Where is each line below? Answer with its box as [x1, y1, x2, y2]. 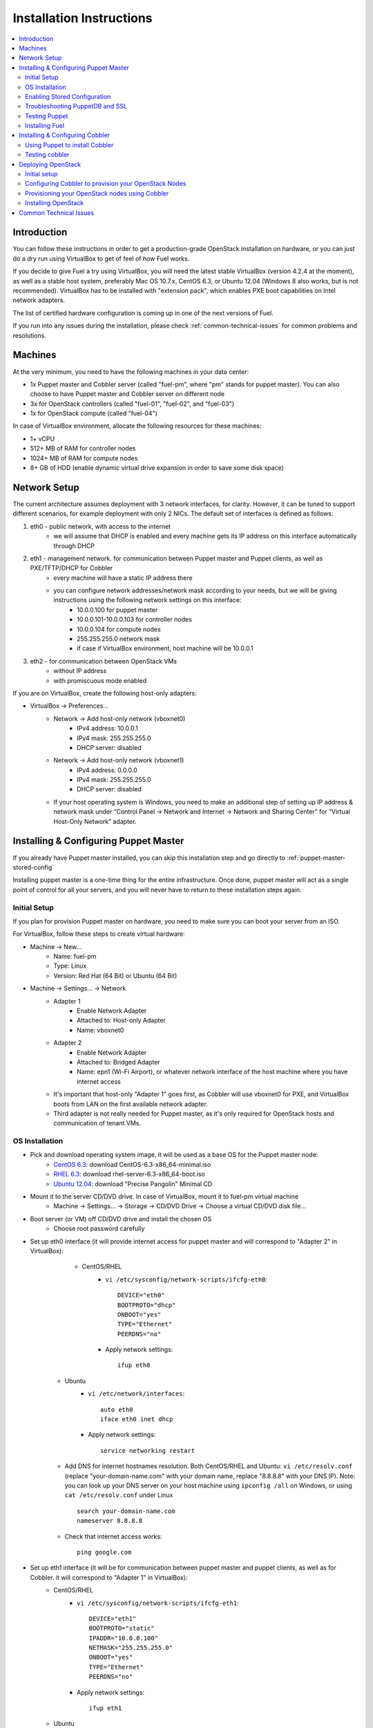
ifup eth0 [117, 1362, 151, 1369]
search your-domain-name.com [77, 1507, 175, 1515]
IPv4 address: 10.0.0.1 [77, 724, 138, 733]
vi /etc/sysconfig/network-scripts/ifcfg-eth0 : [105, 1275, 267, 1284]
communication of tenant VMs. [53, 1119, 142, 1127]
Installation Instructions [12, 10, 153, 26]
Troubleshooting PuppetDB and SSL [25, 102, 128, 111]
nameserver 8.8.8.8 [77, 1517, 143, 1525]
